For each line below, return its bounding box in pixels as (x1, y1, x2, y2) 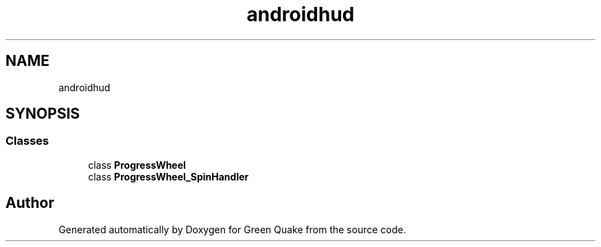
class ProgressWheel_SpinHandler (88, 170, 249, 183)
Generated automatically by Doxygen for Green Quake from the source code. (58, 223, 406, 235)
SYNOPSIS (5, 105, 80, 123)
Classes (5, 134, 49, 148)
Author (5, 194, 54, 212)
